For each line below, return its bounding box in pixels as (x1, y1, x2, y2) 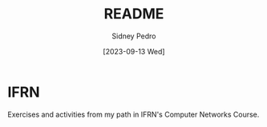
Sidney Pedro (111, 31, 156, 41)
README (103, 5, 164, 23)
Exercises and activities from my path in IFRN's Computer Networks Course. (7, 109, 260, 119)
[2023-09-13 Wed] (103, 46, 165, 56)
